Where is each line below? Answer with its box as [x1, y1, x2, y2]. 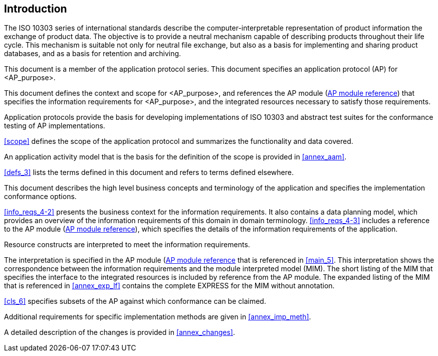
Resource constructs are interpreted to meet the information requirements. [4, 240, 250, 249]
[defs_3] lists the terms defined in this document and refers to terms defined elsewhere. [4, 168, 294, 177]
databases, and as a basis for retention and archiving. [4, 49, 181, 58]
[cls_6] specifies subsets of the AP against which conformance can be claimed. [4, 297, 266, 306]
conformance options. [4, 192, 77, 201]
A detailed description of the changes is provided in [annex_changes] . [4, 328, 235, 337]
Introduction [4, 3, 67, 15]
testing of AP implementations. [4, 121, 105, 130]
